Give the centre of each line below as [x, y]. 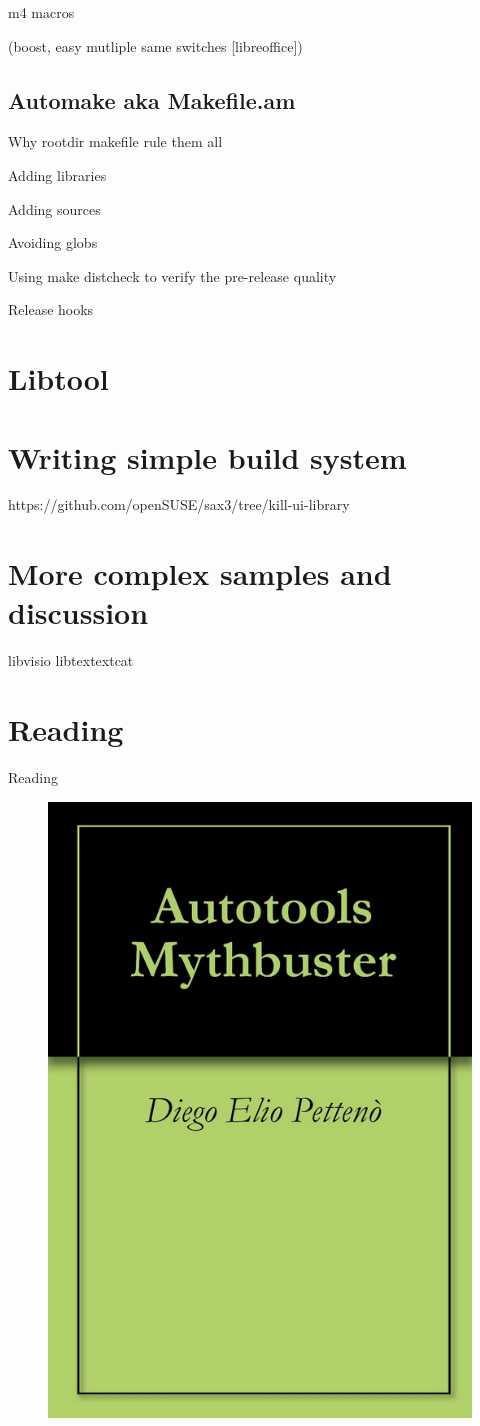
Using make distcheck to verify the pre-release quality [172, 275]
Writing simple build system [207, 456]
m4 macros [41, 12]
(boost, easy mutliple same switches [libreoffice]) [155, 45]
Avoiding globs [53, 242]
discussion [78, 612]
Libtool [58, 378]
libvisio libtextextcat [71, 660]
